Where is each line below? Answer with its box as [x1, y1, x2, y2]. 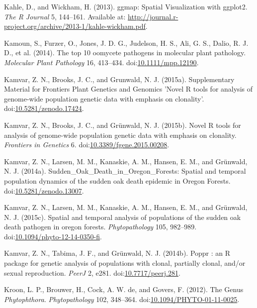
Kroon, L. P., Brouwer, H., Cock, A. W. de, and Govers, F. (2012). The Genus [4, 284, 244, 295]
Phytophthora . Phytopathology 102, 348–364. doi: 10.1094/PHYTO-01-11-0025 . [4, 294, 240, 304]
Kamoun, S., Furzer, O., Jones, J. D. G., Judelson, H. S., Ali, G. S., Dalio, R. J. [4, 37, 249, 48]
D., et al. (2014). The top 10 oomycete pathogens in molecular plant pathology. [4, 47, 246, 58]
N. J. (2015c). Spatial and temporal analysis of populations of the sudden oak [4, 211, 241, 222]
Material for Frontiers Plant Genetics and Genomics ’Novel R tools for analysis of [4, 84, 253, 94]
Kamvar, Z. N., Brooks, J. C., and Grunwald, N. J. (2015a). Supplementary [4, 74, 235, 84]
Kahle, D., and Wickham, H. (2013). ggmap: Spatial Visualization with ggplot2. [4, 1, 248, 11]
